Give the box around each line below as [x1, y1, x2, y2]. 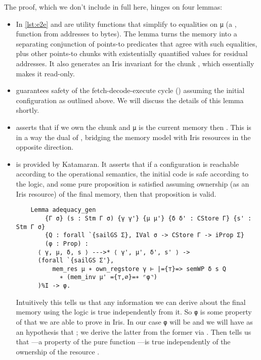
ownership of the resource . [16, 346, 100, 356]
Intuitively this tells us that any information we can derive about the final [16, 296, 246, 307]
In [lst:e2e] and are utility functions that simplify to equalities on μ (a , [16, 18, 237, 29]
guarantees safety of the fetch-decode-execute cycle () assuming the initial [16, 85, 245, 96]
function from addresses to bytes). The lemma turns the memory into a [16, 28, 237, 39]
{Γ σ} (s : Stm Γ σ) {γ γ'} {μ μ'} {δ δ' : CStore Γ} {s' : [45, 214, 252, 222]
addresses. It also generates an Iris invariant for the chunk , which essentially [16, 58, 254, 69]
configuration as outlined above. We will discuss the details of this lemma [16, 95, 244, 105]
